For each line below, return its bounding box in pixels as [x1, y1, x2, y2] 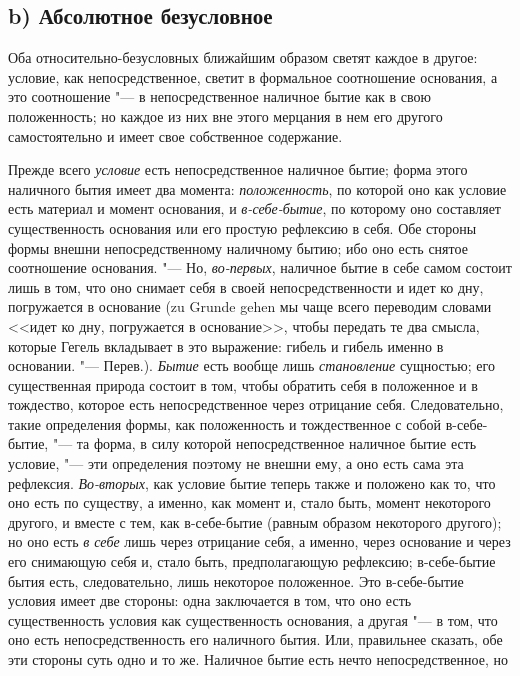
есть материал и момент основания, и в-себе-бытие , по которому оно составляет [8, 198, 501, 219]
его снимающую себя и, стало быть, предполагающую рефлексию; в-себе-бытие [8, 551, 496, 572]
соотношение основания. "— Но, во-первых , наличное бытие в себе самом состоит [8, 257, 512, 278]
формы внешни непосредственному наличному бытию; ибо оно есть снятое [8, 237, 468, 258]
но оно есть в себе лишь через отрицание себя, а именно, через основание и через [8, 531, 511, 552]
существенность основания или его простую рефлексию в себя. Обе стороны [8, 217, 477, 238]
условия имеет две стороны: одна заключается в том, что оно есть [8, 590, 412, 611]
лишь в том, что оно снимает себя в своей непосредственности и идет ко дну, [8, 276, 484, 297]
